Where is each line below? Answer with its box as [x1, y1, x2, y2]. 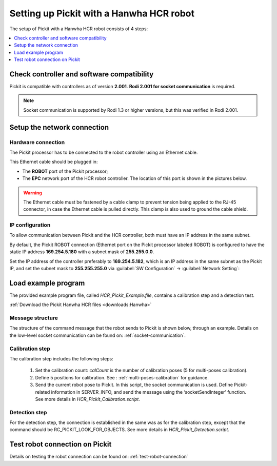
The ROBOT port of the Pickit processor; [22, 168, 108, 174]
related [35, 389, 50, 395]
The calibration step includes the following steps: [9, 355, 114, 361]
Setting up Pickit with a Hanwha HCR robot [9, 8, 195, 19]
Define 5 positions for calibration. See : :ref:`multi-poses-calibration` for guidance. [35, 374, 209, 380]
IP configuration [9, 221, 51, 229]
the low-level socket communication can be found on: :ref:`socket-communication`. [9, 332, 186, 338]
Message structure [9, 314, 58, 321]
